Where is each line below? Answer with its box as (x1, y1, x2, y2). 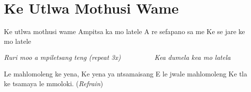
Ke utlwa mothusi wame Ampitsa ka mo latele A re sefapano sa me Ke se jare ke (4, 26, 245, 37)
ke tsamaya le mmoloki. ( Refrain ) (4, 78, 103, 88)
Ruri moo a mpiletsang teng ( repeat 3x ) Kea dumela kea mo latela (4, 52, 231, 62)
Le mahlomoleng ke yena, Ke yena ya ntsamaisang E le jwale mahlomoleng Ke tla (4, 68, 247, 78)
